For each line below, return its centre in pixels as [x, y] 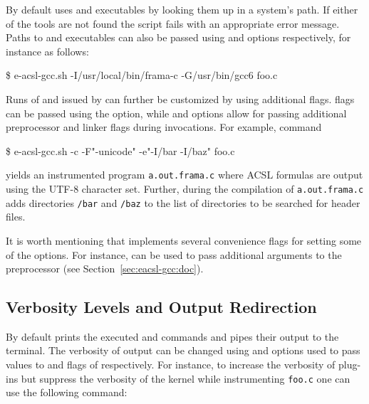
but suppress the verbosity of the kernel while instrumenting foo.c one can [186, 378]
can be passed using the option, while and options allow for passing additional [176, 113]
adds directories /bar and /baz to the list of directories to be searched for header [183, 202]
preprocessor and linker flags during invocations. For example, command [164, 127]
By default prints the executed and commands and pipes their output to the [172, 336]
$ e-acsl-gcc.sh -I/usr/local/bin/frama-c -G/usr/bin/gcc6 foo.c [142, 75]
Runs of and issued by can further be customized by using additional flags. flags [180, 99]
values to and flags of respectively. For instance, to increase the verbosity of [171, 365]
